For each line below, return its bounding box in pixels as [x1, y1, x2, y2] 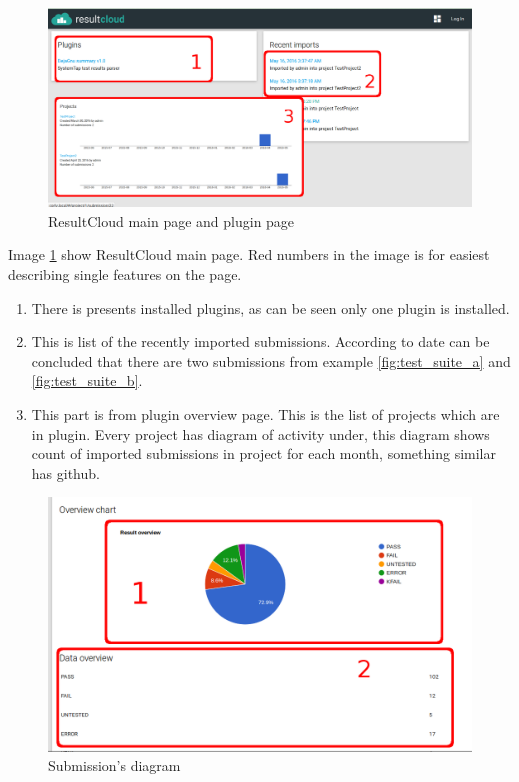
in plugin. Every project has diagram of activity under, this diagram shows [31, 423, 490, 444]
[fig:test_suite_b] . [31, 370, 143, 391]
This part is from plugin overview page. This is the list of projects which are [31, 403, 500, 424]
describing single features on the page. [8, 263, 242, 284]
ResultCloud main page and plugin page [48, 210, 295, 231]
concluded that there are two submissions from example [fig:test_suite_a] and [31, 350, 511, 371]
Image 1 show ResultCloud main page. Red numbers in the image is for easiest [8, 244, 490, 265]
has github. [31, 462, 100, 483]
